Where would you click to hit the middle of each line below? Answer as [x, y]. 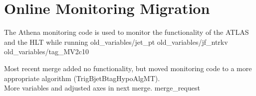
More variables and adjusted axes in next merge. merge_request [102, 88]
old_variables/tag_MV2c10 [47, 51]
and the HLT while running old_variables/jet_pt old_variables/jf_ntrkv [116, 42]
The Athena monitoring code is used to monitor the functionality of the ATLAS [127, 32]
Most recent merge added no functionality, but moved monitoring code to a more [128, 68]
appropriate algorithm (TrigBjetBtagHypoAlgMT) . [82, 78]
